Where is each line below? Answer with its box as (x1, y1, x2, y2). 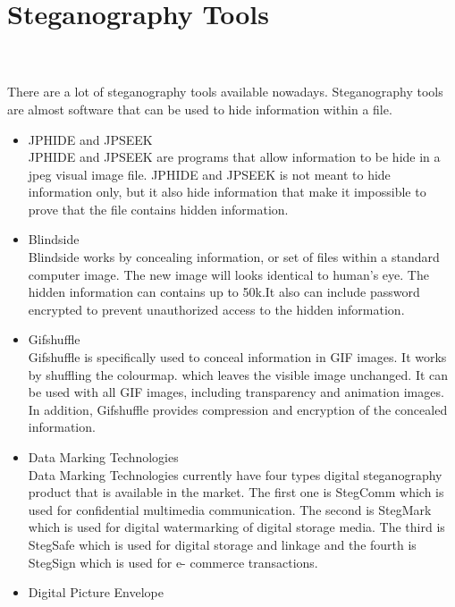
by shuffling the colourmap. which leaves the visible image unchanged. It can (28, 365, 449, 384)
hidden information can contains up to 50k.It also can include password (28, 282, 420, 301)
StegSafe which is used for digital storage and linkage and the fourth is (28, 535, 417, 553)
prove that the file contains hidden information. (28, 199, 289, 218)
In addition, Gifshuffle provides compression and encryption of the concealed (28, 400, 448, 418)
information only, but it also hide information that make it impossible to (28, 182, 426, 201)
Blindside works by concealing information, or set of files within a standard (28, 248, 440, 266)
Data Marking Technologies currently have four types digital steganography (28, 465, 442, 484)
